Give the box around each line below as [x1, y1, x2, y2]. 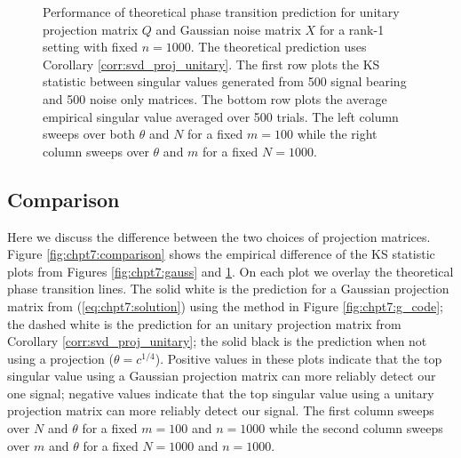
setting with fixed [43, 37, 139, 56]
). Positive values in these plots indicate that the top [155, 349, 442, 367]
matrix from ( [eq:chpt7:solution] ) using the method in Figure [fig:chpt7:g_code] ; [7, 296, 443, 315]
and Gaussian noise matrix [155, 20, 301, 38]
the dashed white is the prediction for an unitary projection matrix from [7, 314, 401, 333]
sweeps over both [43, 125, 136, 143]
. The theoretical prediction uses [190, 37, 367, 56]
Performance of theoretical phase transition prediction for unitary [43, 3, 400, 20]
